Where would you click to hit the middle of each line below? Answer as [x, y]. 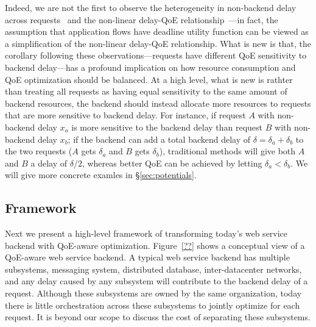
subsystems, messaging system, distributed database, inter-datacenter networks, [153, 269]
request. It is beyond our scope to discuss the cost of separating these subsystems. [158, 317]
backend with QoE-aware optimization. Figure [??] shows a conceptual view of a [155, 245]
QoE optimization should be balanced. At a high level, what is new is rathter [149, 79]
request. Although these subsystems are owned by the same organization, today [153, 293]
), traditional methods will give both [227, 151]
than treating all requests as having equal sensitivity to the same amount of [146, 91]
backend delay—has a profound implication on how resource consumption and [150, 67]
